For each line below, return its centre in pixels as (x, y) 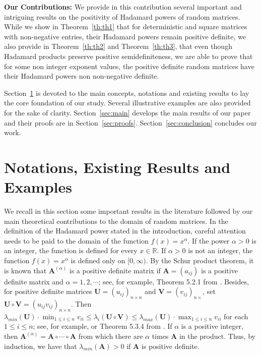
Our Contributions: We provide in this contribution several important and (123, 7)
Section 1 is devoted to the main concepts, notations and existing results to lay (127, 93)
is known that (25, 270)
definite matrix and (34, 281)
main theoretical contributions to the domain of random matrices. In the (116, 221)
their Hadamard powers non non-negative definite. (82, 76)
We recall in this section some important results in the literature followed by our (128, 211)
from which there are (111, 336)
